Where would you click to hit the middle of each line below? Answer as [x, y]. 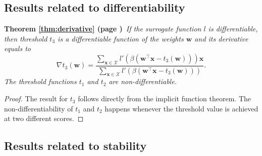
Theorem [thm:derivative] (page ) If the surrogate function [103, 29]
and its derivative [221, 38]
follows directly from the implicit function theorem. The [164, 99]
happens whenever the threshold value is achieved [181, 108]
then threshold [26, 38]
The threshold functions [40, 81]
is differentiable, [233, 29]
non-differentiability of [39, 108]
